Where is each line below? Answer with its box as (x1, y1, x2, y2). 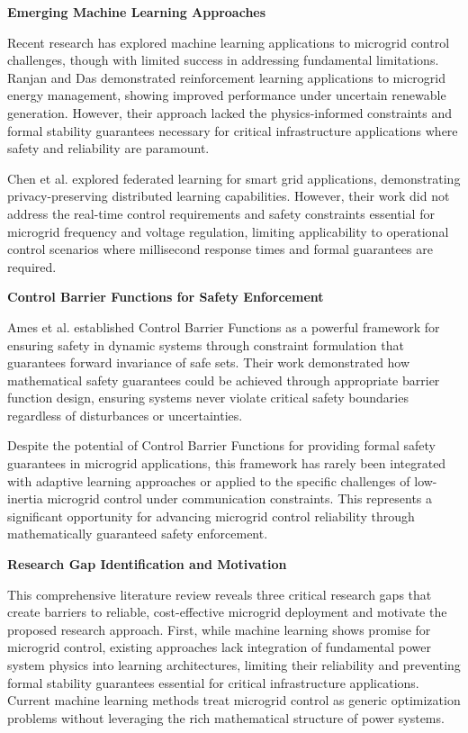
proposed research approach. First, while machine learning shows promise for (7, 620, 431, 638)
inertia (7, 489, 43, 508)
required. (7, 257, 57, 276)
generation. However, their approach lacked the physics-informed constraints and (7, 103, 453, 122)
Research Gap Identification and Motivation (7, 555, 287, 574)
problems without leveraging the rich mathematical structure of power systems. (7, 708, 445, 727)
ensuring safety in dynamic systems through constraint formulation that (7, 335, 404, 354)
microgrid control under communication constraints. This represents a (47, 489, 433, 508)
